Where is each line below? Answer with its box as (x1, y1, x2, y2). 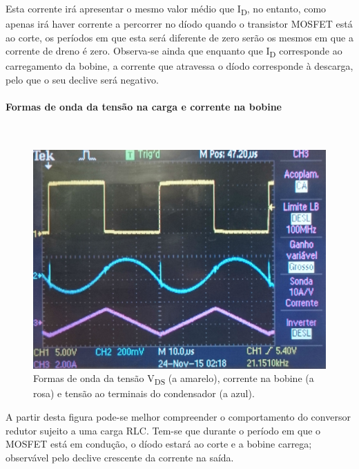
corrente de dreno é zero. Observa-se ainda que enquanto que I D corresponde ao (6, 44, 342, 60)
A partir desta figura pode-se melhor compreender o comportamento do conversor (6, 410, 351, 424)
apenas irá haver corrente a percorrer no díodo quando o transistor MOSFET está (6, 17, 353, 31)
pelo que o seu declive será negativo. (6, 73, 159, 87)
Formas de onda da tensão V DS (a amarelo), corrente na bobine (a (33, 371, 314, 387)
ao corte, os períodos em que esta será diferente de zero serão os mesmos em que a (6, 30, 353, 44)
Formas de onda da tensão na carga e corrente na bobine (6, 99, 282, 114)
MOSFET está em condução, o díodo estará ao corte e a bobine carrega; (6, 437, 312, 451)
